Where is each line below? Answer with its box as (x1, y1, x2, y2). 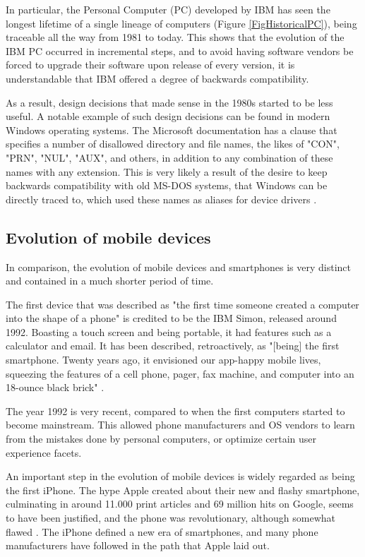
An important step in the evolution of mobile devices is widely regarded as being (6, 469, 355, 484)
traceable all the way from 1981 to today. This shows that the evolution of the (6, 30, 345, 44)
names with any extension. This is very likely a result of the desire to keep (6, 164, 328, 179)
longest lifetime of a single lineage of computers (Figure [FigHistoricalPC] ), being (6, 16, 357, 30)
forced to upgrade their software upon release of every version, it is (6, 57, 295, 72)
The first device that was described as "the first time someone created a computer (6, 297, 359, 311)
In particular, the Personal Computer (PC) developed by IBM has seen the (6, 2, 330, 16)
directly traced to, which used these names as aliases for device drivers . (6, 191, 317, 206)
